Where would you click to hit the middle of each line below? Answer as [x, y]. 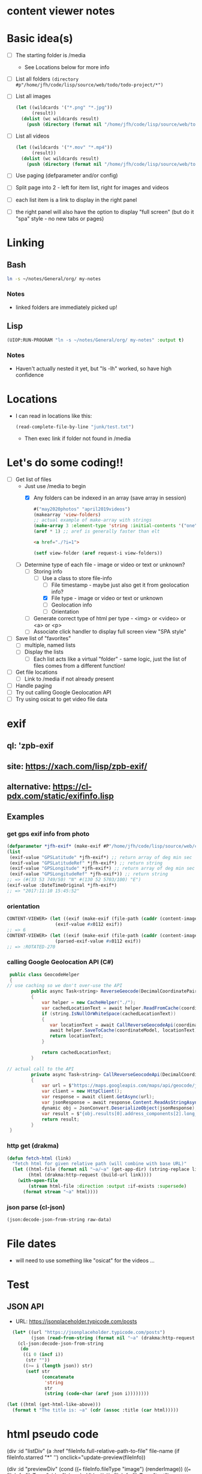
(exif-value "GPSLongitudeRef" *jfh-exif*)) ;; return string [89, 874]
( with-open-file [38, 1181]
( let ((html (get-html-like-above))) [54, 1405]
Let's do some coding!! [65, 463]
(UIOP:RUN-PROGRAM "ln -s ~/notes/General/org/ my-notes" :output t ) [96, 340]
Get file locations [36, 672]
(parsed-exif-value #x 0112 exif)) [98, 941]
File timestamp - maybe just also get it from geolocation [120, 585]
